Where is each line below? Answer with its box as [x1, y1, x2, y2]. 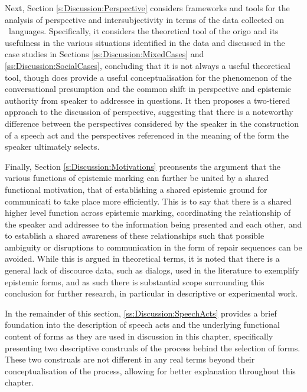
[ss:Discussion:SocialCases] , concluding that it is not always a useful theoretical [5, 59, 291, 71]
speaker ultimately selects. [5, 140, 100, 153]
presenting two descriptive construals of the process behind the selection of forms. [5, 341, 301, 354]
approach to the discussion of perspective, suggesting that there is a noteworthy [5, 106, 293, 118]
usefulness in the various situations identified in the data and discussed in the [5, 36, 285, 48]
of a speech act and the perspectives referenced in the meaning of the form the [5, 129, 289, 141]
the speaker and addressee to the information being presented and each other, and [5, 218, 302, 230]
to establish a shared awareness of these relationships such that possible [5, 229, 264, 242]
